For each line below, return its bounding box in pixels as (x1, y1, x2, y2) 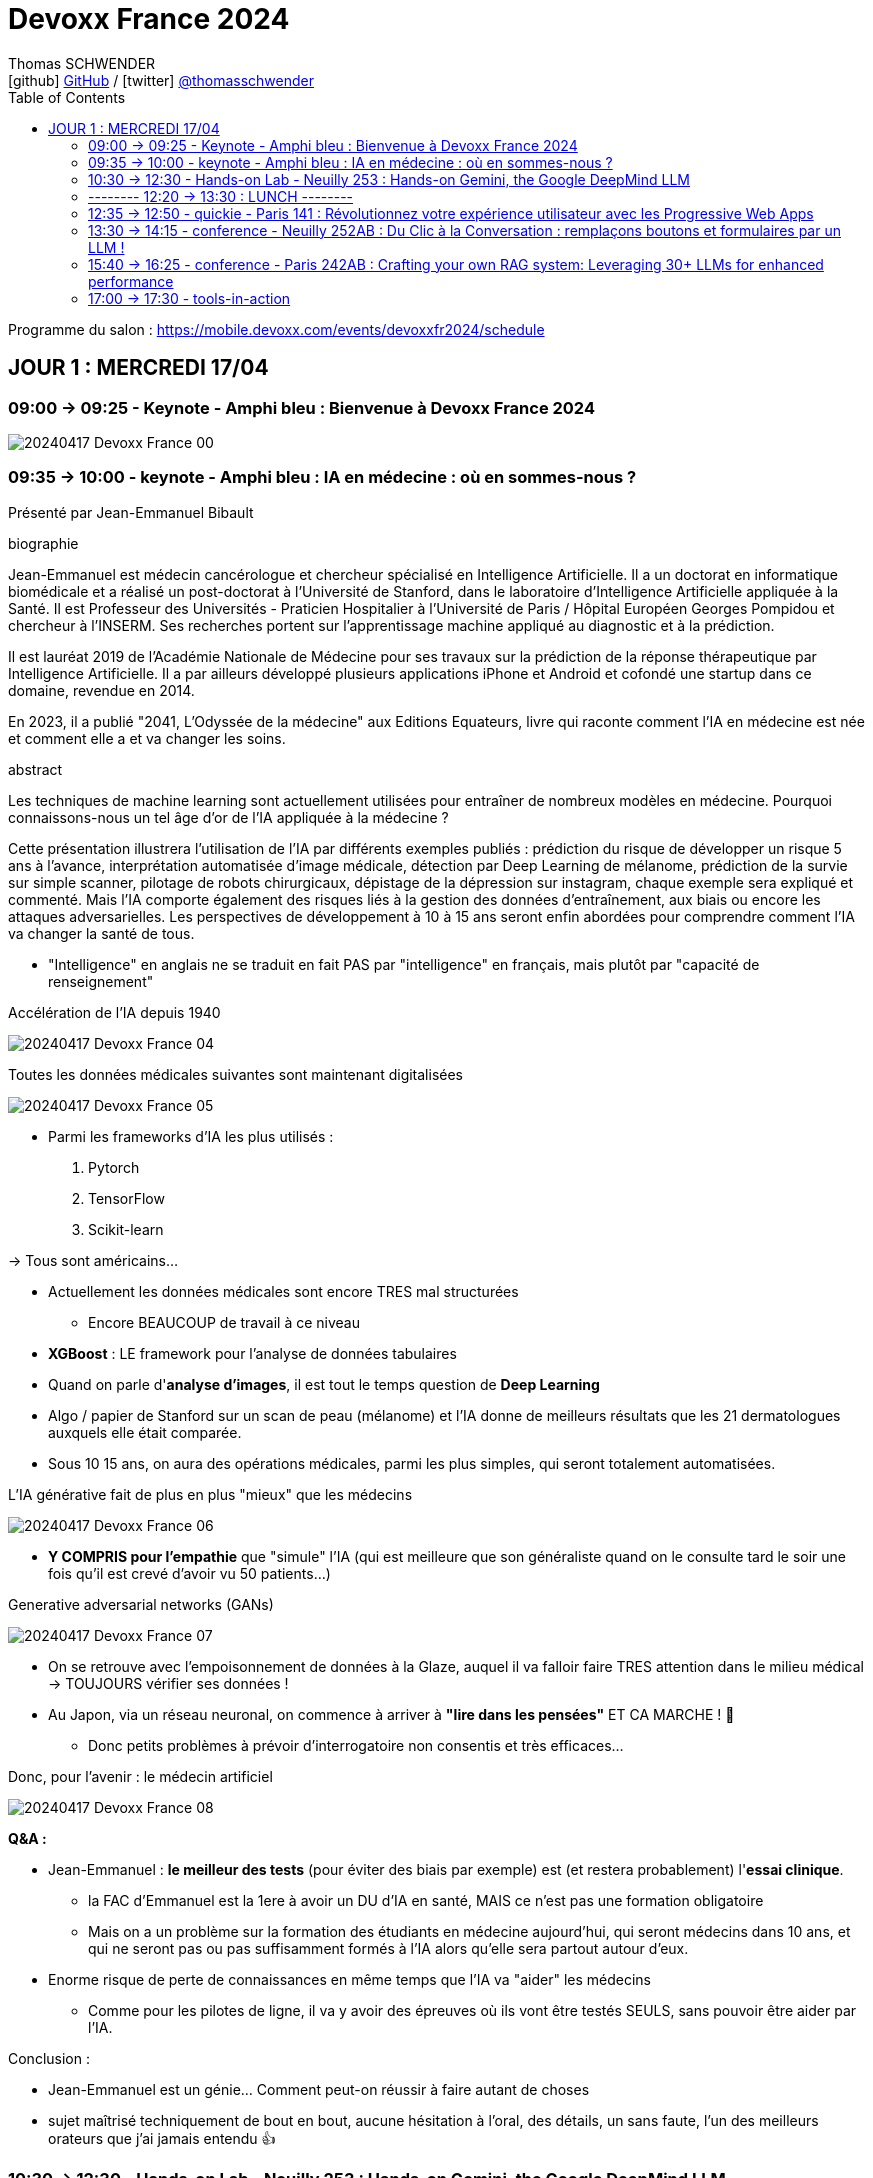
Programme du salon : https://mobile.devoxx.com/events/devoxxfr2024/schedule (8, 320, 545, 338)
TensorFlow (88, 1189, 165, 1207)
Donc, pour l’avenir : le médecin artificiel (8, 1767, 273, 1785)
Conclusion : (8, 2049, 90, 2067)
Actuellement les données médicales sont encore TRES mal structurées (48, 1282, 519, 1300)
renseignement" (48, 972, 154, 990)
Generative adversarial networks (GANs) (8, 1595, 274, 1613)
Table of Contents (8, 88, 126, 106)
